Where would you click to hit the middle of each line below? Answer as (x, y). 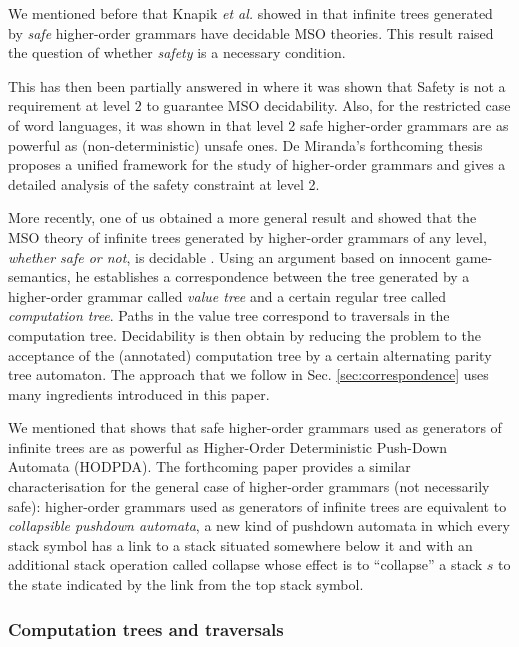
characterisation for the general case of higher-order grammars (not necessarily (249, 486)
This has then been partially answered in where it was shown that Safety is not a (257, 85)
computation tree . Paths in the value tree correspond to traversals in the (229, 315)
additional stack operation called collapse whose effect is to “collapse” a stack (245, 564)
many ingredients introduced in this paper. (139, 393)
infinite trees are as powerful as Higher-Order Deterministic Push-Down (228, 446)
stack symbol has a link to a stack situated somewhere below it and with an (240, 544)
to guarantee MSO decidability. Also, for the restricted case (328, 105)
